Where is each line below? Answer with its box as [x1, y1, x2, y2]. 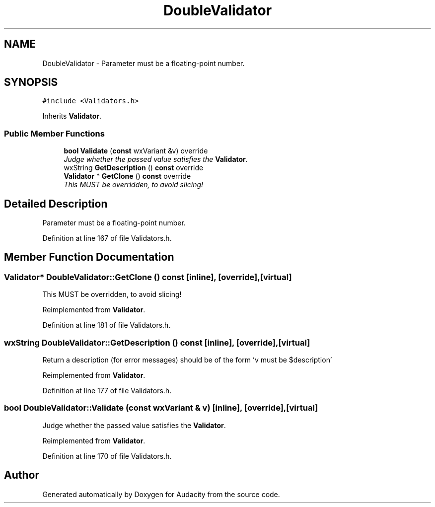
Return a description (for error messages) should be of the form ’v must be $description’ [42, 356, 332, 364]
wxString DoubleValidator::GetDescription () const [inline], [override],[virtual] [4, 337, 310, 348]
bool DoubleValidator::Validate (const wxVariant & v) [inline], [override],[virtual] [4, 403, 318, 413]
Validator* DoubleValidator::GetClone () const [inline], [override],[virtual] [4, 272, 292, 282]
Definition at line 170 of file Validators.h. [42, 451, 172, 460]
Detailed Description [4, 197, 108, 210]
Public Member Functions [4, 128, 105, 139]
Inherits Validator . [42, 112, 102, 121]
